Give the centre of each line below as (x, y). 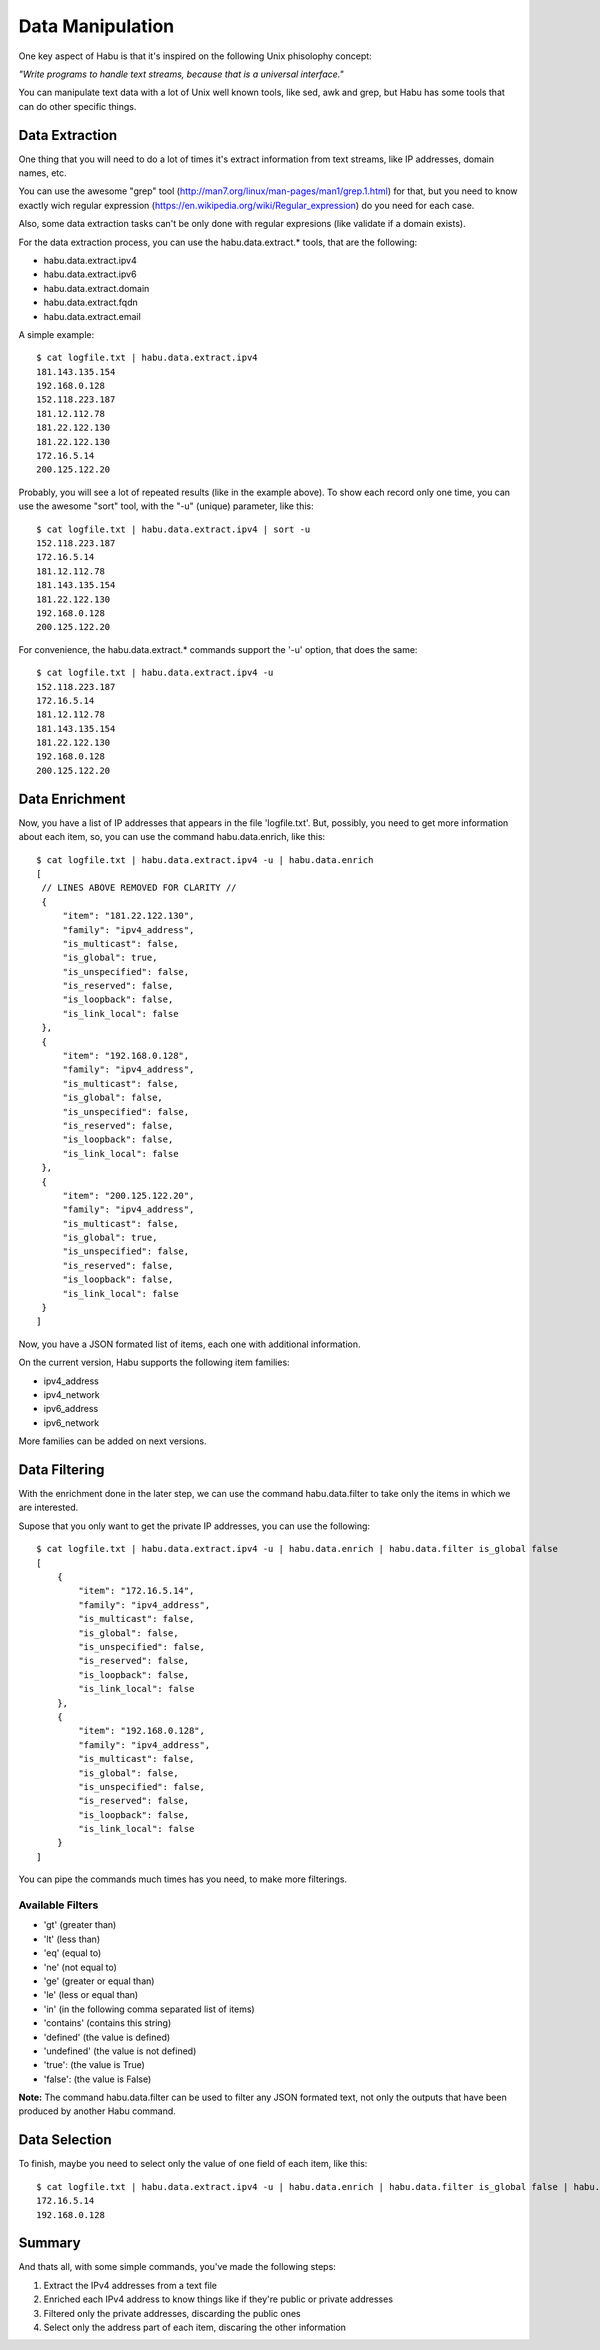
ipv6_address (71, 1409)
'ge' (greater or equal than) (99, 1981)
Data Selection (65, 2140)
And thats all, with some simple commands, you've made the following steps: (177, 2267)
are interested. (48, 1507)
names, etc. (42, 173)
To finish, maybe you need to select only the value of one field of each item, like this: (193, 2164)
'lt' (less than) (71, 1939)
